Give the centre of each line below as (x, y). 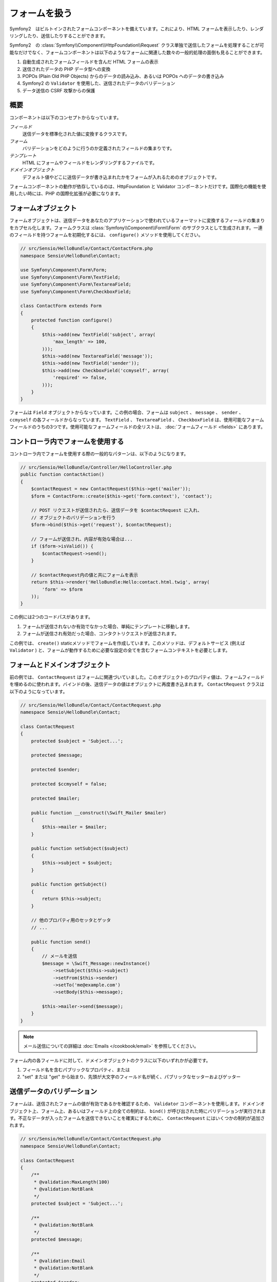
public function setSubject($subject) (80, 848)
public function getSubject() (69, 884)
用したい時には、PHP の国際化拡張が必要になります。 (66, 194)
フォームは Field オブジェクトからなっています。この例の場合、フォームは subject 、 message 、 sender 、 (126, 412)
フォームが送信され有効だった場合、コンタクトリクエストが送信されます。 (101, 634)
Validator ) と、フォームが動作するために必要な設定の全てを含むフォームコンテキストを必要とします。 (120, 650)
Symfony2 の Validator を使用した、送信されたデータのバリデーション (99, 83)
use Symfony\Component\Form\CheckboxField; (76, 292)
